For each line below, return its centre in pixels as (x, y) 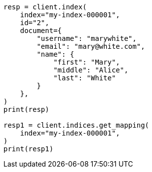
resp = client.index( (45, 7)
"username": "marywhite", (87, 38)
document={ (41, 31)
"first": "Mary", (87, 62)
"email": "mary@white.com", (91, 46)
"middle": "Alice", (91, 70)
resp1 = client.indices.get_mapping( (76, 125)
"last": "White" (85, 78)
